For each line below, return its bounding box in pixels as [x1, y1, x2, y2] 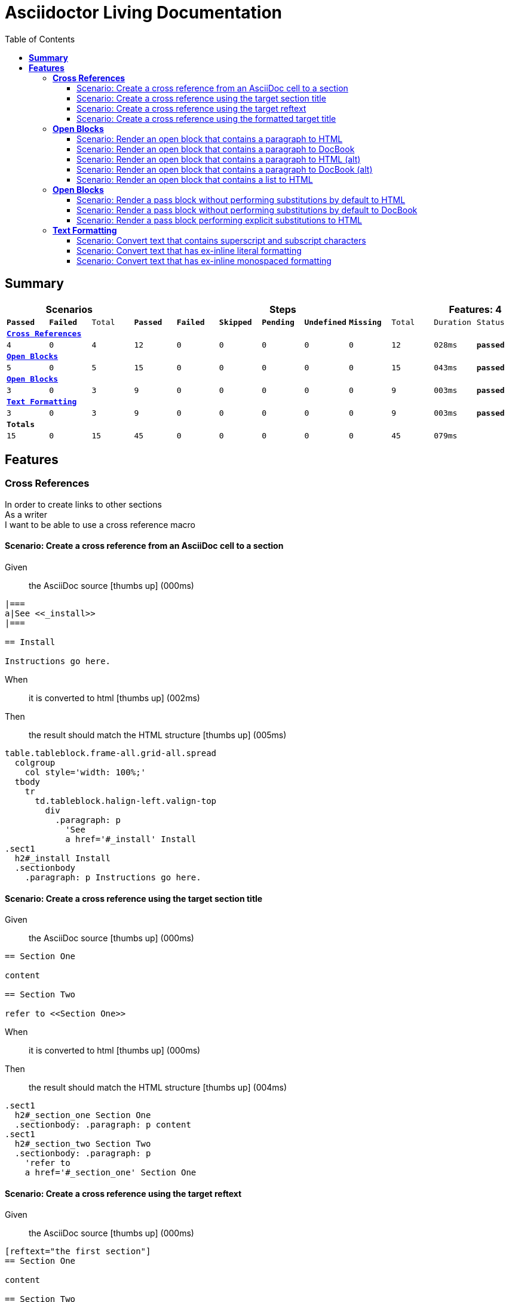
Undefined [304, 317, 347, 327]
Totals [7, 419, 35, 429]
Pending [262, 317, 295, 327]
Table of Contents [5, 33, 75, 44]
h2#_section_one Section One [14, 1110, 151, 1120]
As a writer [5, 509, 47, 520]
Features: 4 [449, 303, 502, 315]
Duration [434, 317, 471, 327]
